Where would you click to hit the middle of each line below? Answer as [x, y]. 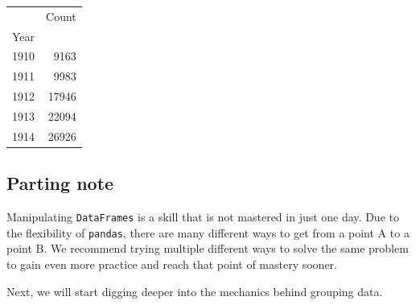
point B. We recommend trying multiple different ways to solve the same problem [208, 248]
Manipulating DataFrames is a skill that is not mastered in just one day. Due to [203, 217]
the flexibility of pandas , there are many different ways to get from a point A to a [208, 232]
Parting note [60, 183]
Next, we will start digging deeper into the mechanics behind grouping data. [195, 291]
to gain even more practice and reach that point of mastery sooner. [172, 264]
